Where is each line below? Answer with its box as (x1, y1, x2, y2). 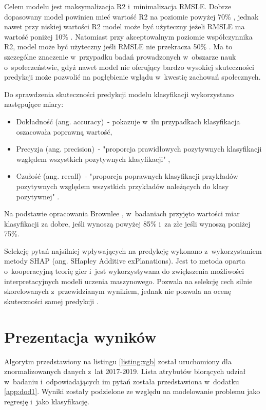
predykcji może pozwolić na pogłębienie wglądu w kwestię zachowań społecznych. (4, 71, 261, 82)
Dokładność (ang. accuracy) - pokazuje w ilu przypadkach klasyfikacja (16, 116, 240, 126)
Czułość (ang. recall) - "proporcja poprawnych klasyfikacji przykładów (16, 171, 238, 181)
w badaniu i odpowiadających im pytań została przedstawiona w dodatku (4, 376, 239, 386)
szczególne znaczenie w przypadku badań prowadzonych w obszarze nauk (4, 51, 236, 62)
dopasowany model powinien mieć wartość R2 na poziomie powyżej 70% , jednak (4, 11, 259, 22)
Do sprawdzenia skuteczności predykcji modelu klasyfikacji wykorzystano (4, 88, 234, 99)
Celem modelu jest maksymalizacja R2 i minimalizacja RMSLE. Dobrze (4, 1, 232, 11)
